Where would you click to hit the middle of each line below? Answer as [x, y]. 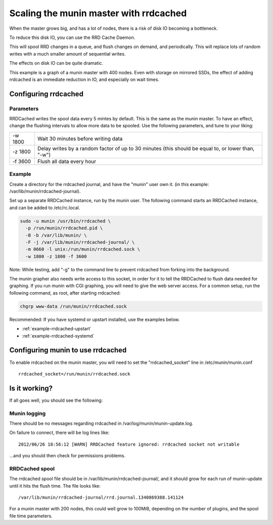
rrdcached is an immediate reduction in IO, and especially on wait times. [84, 79]
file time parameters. [31, 516]
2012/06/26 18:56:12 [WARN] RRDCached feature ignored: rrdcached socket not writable [129, 444]
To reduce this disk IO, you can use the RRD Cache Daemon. [72, 37]
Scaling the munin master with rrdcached [98, 13]
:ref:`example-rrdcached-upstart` [57, 329]
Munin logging [28, 413]
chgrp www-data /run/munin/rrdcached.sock [73, 306]
